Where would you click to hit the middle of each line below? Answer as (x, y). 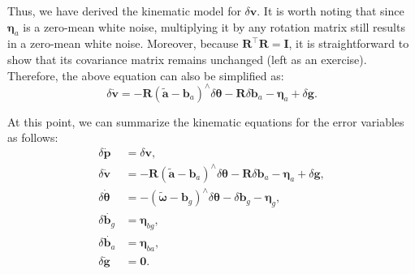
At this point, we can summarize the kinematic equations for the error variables (206, 121)
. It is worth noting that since (331, 11)
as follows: (33, 137)
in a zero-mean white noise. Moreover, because (123, 43)
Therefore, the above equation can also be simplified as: (146, 75)
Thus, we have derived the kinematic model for (124, 11)
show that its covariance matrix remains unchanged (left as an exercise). (187, 59)
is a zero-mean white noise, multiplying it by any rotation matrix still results (214, 26)
